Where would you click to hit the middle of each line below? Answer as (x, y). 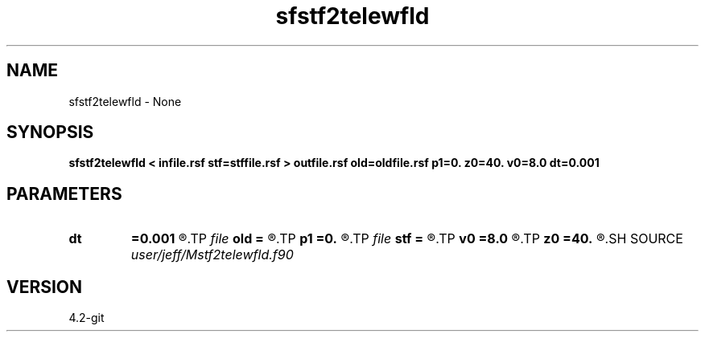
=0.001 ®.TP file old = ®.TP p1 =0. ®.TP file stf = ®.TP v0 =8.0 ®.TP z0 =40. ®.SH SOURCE (407, 239)
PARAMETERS (64, 193)
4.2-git (87, 318)
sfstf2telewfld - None (125, 101)
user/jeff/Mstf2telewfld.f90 (212, 255)
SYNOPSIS (50, 132)
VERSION (45, 287)
